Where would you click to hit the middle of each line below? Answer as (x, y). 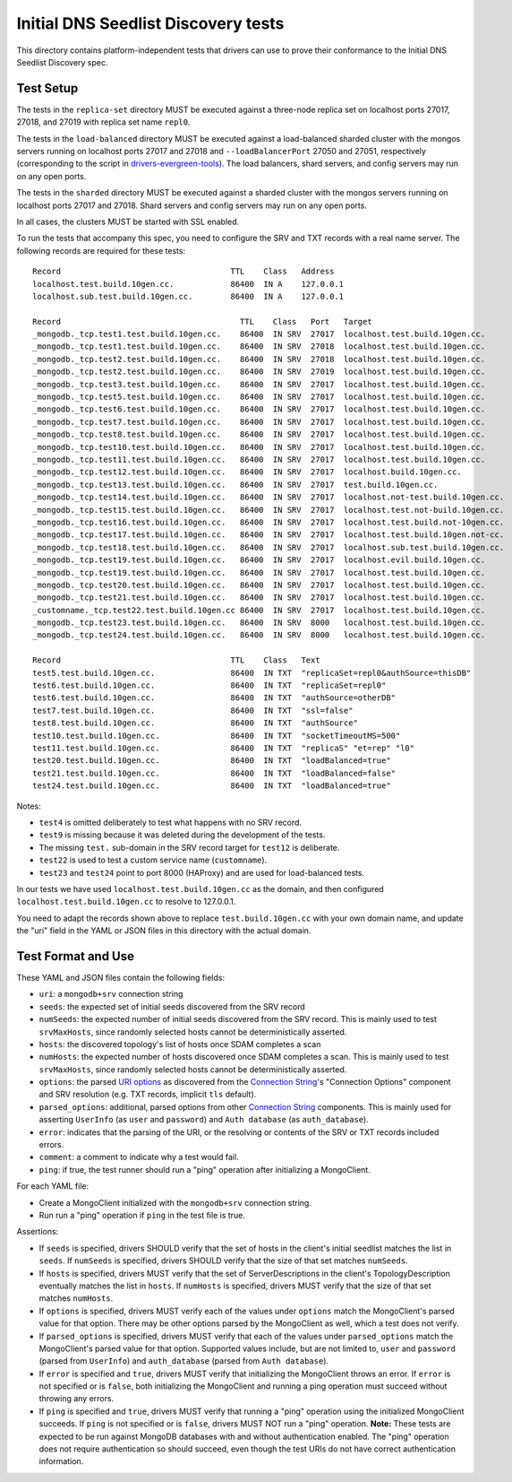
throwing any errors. (77, 1399)
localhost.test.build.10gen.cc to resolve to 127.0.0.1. (126, 902)
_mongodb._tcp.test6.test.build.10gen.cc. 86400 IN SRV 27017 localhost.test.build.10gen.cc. (259, 409)
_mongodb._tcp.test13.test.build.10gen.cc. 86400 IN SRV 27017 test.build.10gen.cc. (235, 485)
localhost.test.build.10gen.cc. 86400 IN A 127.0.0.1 (188, 284)
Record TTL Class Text (177, 660)
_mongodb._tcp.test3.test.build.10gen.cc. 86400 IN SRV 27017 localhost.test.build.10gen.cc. (259, 384)
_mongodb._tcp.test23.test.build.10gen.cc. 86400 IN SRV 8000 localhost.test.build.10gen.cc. (259, 623)
